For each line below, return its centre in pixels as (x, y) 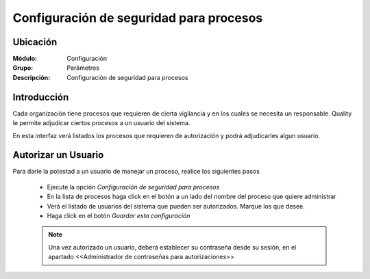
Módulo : (25, 59)
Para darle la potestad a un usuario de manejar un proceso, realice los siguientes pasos (136, 172)
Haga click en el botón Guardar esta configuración (119, 216)
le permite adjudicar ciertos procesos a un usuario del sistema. (101, 123)
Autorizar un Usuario (58, 155)
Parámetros (83, 68)
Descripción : (32, 77)
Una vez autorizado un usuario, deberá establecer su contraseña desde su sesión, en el (172, 247)
